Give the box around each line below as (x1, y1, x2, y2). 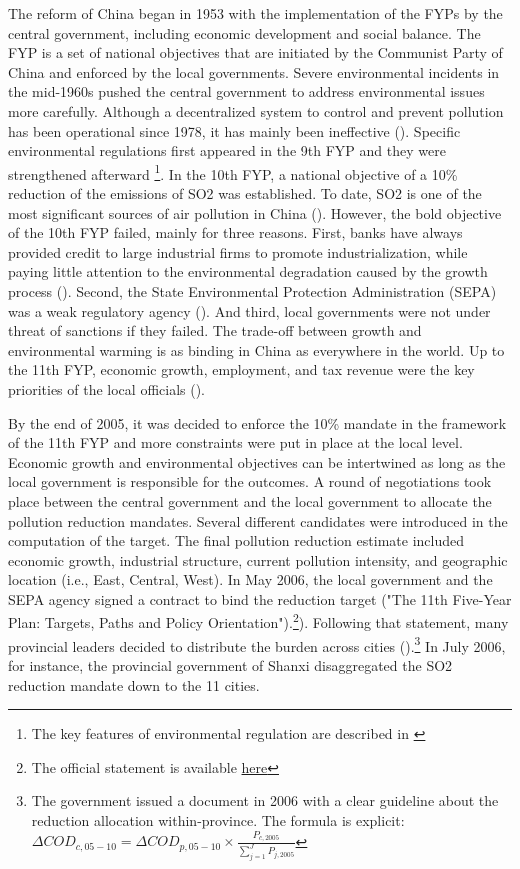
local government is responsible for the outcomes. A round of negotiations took (8, 471, 492, 492)
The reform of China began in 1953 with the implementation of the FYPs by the (8, 3, 503, 23)
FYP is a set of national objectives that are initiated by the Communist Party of (8, 42, 503, 63)
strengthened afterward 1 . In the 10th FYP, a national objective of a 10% (8, 160, 458, 184)
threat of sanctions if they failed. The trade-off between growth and (8, 320, 422, 341)
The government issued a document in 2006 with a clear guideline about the (31, 790, 499, 811)
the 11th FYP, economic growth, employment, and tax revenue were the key (8, 359, 475, 380)
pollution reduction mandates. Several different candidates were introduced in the (8, 510, 508, 531)
